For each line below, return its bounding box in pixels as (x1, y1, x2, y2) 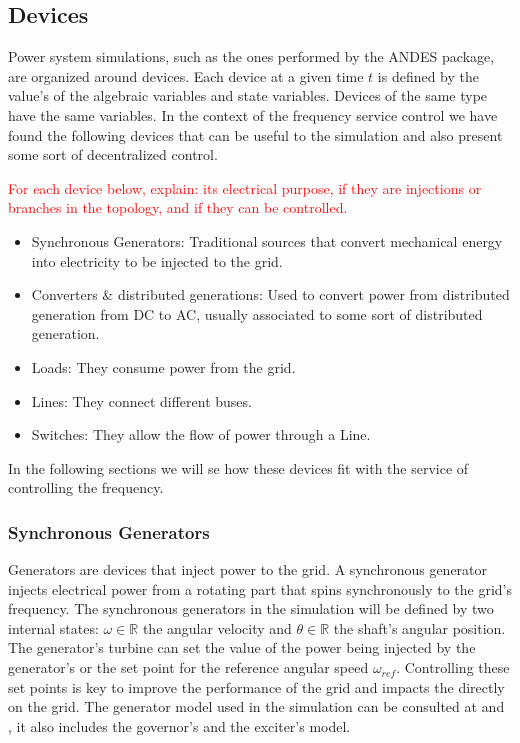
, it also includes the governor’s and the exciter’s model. (8, 715, 351, 736)
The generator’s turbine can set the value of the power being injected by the (8, 637, 476, 658)
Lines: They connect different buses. (31, 390, 252, 411)
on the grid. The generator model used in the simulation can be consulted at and (8, 696, 505, 717)
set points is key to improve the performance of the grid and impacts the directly (8, 676, 505, 697)
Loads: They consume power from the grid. (31, 356, 296, 377)
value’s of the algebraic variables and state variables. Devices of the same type (8, 85, 488, 106)
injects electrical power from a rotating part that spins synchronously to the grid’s (8, 578, 512, 599)
